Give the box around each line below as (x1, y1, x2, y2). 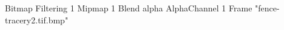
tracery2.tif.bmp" (5, 13, 69, 26)
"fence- (255, 2, 280, 14)
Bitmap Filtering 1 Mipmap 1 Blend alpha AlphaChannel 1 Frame (5, 2, 252, 14)
